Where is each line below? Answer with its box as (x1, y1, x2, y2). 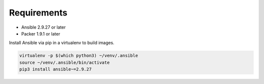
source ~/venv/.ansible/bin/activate (19, 60, 110, 65)
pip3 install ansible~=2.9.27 (19, 67, 92, 72)
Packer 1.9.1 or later (21, 31, 61, 36)
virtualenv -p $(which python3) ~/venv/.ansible (19, 53, 138, 58)
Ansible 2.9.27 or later (21, 24, 66, 30)
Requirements (9, 7, 68, 18)
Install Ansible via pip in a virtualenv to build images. (9, 40, 114, 46)
